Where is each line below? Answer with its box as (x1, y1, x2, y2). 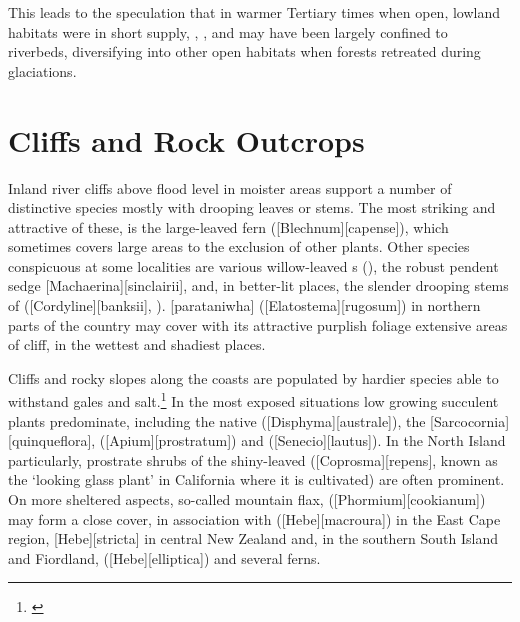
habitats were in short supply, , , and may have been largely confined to (8, 21, 448, 42)
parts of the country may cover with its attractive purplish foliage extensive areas (8, 314, 508, 335)
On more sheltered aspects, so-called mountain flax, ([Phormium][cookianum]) (8, 489, 486, 510)
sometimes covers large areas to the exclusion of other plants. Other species (8, 236, 470, 257)
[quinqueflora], (8, 430, 96, 451)
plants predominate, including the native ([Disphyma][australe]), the (8, 410, 426, 431)
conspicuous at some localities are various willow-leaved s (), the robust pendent (8, 255, 499, 276)
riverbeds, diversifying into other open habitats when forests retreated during (8, 41, 481, 62)
